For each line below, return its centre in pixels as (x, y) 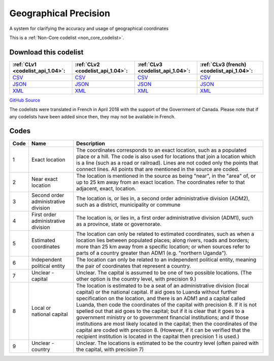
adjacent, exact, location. (106, 188)
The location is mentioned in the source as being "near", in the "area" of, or (166, 176)
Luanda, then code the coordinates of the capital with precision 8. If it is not (166, 305)
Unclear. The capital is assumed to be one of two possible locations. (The (164, 273)
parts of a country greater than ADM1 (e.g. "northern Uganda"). (152, 253)
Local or (41, 308)
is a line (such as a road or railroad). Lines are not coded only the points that (167, 162)
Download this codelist (46, 52)
